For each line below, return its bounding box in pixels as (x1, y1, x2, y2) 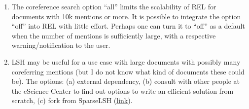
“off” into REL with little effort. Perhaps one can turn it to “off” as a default (11, 21, 245, 31)
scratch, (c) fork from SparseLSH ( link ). (11, 95, 133, 106)
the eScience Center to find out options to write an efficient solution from (11, 85, 234, 96)
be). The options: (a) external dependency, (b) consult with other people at (11, 76, 240, 86)
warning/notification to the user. (11, 40, 110, 50)
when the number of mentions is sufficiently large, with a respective (11, 30, 216, 40)
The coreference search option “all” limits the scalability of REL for (11, 1, 216, 11)
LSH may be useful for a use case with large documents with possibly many (11, 56, 241, 67)
